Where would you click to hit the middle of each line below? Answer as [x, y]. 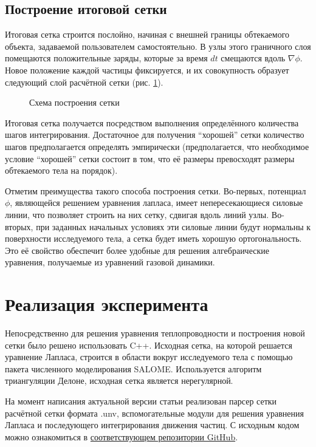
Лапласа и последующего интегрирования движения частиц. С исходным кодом [152, 425]
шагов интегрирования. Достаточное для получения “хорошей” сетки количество [155, 135]
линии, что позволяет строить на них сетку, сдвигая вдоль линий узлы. [137, 214]
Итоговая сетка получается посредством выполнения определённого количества [152, 122]
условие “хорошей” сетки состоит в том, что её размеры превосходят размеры [150, 158]
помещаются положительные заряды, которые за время [106, 58]
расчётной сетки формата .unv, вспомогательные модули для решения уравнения [154, 413]
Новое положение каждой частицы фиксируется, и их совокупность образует [147, 70]
